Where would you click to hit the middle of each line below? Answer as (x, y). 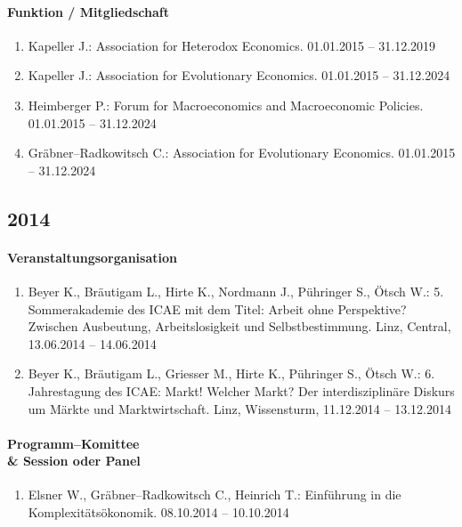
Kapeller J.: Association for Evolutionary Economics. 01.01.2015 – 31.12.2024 (239, 75)
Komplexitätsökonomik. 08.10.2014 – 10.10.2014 (158, 512)
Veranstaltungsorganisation (92, 257)
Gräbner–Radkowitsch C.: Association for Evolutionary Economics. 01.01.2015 (242, 153)
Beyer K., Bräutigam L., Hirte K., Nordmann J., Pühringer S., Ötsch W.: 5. (236, 291)
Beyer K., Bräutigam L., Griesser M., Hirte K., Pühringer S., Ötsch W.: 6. (231, 373)
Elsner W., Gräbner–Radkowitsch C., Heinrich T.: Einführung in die (215, 495)
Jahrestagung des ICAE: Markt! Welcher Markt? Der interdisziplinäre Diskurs (241, 390)
